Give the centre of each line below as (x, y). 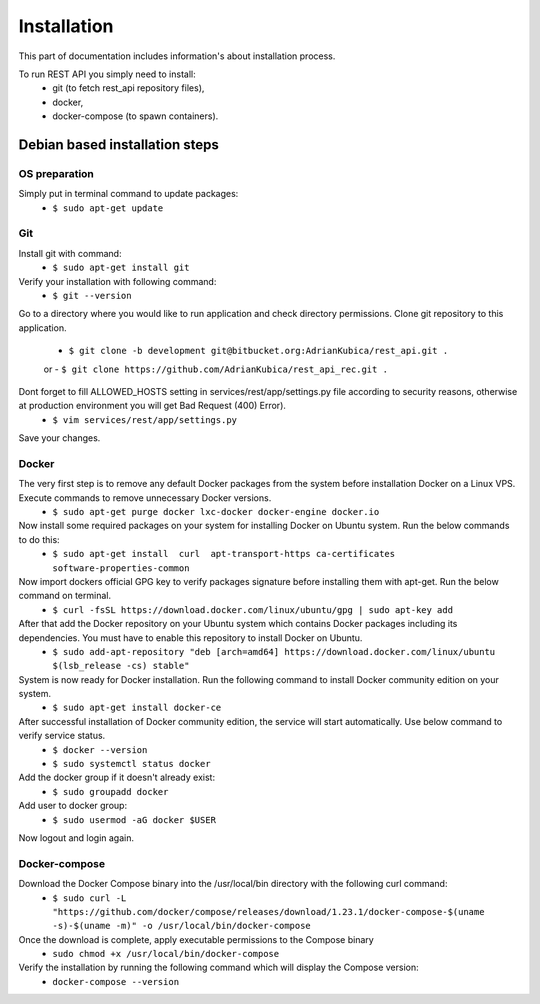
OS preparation (56, 173)
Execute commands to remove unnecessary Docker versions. (145, 497)
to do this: (39, 539)
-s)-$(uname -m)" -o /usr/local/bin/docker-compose (182, 926)
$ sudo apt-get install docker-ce (137, 708)
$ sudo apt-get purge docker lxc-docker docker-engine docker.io (216, 512)
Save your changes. (59, 438)
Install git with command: (70, 253)
